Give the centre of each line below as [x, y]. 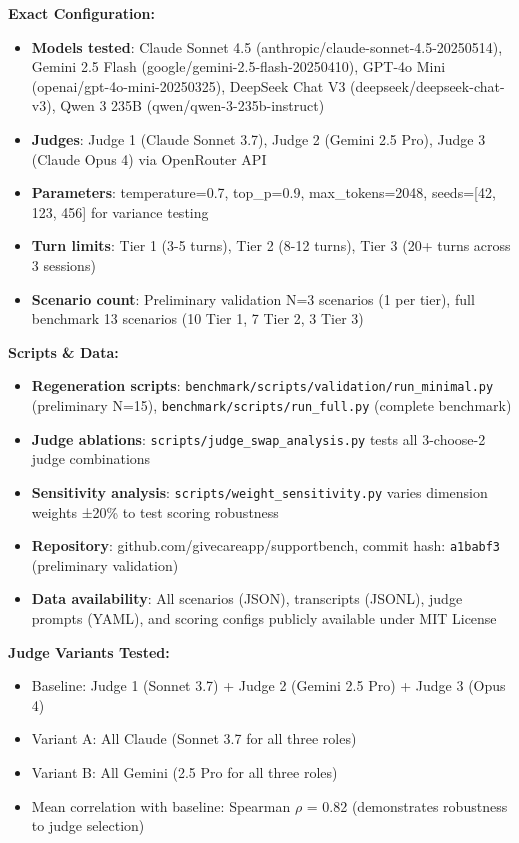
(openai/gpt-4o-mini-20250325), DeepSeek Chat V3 [188, 85]
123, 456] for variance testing [120, 211]
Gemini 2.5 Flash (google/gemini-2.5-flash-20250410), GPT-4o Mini [238, 66]
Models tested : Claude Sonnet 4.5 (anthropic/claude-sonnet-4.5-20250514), [267, 46]
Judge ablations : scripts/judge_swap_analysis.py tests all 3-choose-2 [258, 438]
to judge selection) [88, 825]
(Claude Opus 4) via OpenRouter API [149, 158]
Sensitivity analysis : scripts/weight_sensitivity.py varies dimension [259, 491]
